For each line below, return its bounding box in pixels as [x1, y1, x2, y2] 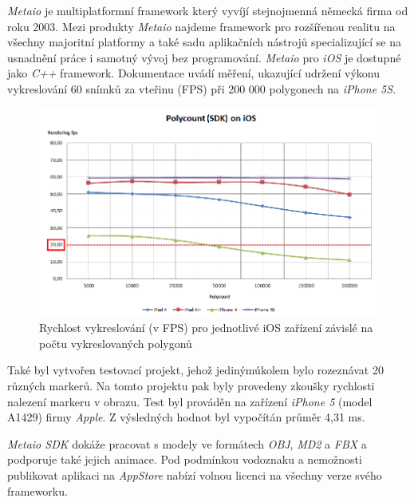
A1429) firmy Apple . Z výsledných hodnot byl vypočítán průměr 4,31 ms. [7, 409, 365, 425]
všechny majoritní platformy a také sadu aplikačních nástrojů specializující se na [7, 34, 402, 50]
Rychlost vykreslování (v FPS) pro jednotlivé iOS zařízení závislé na [39, 319, 373, 336]
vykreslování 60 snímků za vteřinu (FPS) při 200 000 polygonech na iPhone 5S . [7, 80, 396, 97]
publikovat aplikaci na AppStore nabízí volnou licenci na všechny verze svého [7, 467, 382, 484]
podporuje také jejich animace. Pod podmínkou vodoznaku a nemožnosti [7, 451, 362, 468]
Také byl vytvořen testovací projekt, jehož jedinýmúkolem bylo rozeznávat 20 [7, 362, 384, 378]
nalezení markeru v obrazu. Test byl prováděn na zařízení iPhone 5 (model [7, 393, 373, 409]
